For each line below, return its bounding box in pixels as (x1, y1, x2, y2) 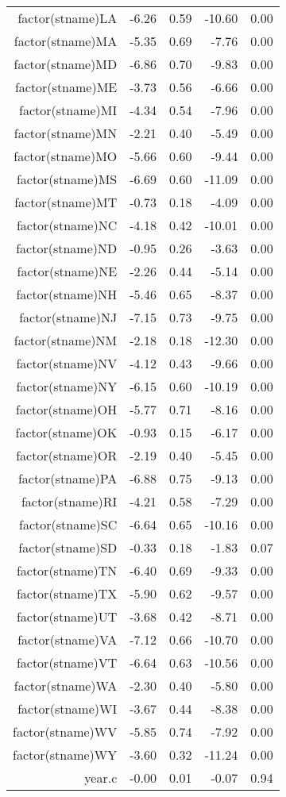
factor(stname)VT (16, 653, 118, 672)
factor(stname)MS (16, 170, 118, 188)
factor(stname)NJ (19, 308, 118, 326)
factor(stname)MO (14, 147, 118, 165)
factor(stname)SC (19, 515, 118, 533)
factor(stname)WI (17, 699, 118, 718)
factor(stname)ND (16, 239, 118, 257)
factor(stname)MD (14, 55, 118, 73)
